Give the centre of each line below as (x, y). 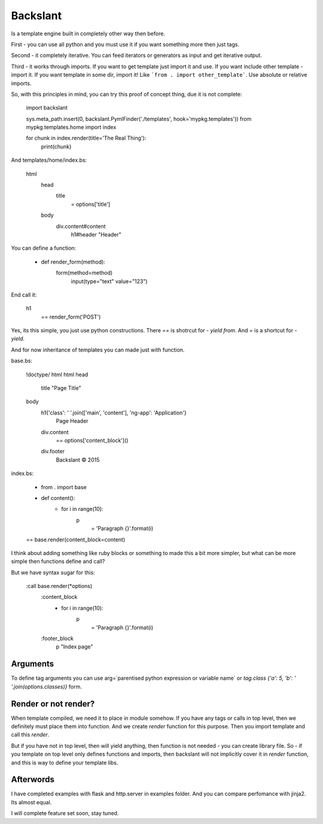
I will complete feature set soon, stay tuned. (65, 813)
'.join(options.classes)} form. (46, 686)
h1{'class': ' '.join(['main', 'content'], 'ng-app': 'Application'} (114, 413)
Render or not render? (53, 704)
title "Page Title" (61, 388)
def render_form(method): (73, 262)
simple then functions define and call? (58, 561)
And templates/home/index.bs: (49, 160)
